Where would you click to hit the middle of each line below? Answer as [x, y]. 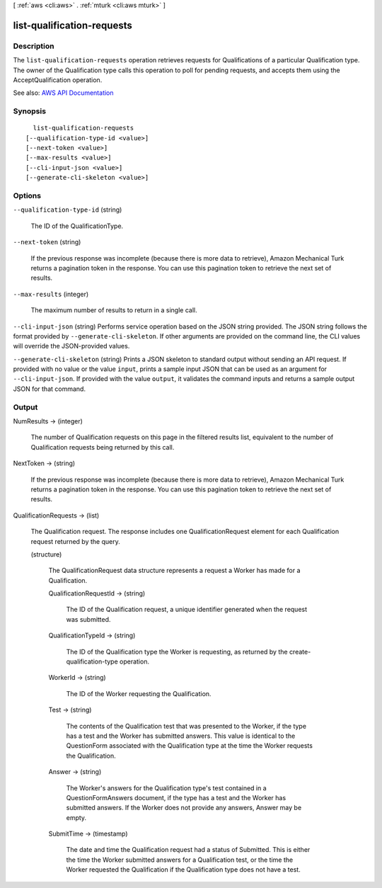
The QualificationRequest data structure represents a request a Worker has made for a [174, 571]
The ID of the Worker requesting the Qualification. [139, 693]
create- [300, 651]
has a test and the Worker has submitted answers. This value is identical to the [181, 736]
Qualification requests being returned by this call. [103, 447]
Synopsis [29, 111]
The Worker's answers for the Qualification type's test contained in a [166, 788]
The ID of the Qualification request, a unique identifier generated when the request [187, 610]
